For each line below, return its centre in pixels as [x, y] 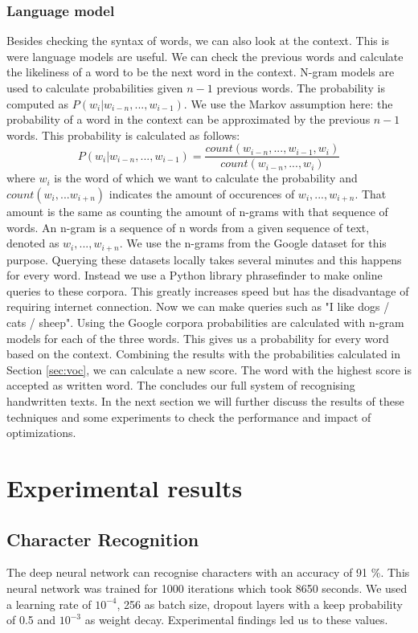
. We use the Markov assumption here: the [288, 103]
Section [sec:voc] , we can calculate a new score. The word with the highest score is [209, 369]
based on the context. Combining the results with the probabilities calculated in [204, 354]
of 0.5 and [31, 620]
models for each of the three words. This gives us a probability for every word [198, 338]
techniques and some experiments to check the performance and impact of [189, 417]
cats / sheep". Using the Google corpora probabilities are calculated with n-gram [205, 323]
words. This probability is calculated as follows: [123, 135]
